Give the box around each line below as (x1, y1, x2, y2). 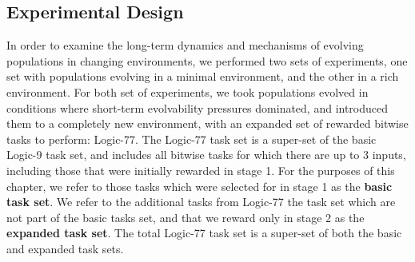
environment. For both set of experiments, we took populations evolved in (6, 83, 369, 100)
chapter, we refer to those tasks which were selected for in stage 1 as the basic (6, 177, 393, 194)
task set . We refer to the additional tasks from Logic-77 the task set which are (6, 193, 396, 210)
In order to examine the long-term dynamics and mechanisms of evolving (6, 37, 364, 54)
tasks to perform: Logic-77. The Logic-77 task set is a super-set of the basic (6, 130, 377, 147)
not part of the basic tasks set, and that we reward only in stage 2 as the (6, 208, 365, 225)
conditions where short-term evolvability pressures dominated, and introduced (6, 99, 389, 116)
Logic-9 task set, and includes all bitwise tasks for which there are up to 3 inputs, (6, 146, 406, 163)
